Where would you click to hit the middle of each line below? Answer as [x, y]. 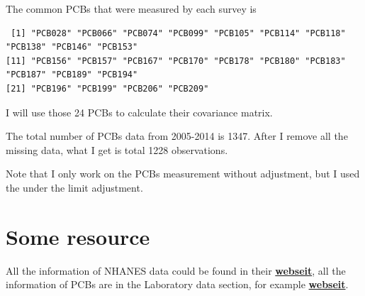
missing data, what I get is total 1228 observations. [117, 149]
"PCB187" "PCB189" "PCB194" [72, 75]
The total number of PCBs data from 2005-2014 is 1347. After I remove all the [177, 136]
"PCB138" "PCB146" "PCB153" [72, 47]
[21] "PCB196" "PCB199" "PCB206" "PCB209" [107, 88]
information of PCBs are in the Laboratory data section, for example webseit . [177, 284]
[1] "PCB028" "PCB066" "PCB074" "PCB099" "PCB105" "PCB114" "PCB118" [178, 33]
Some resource [78, 236]
